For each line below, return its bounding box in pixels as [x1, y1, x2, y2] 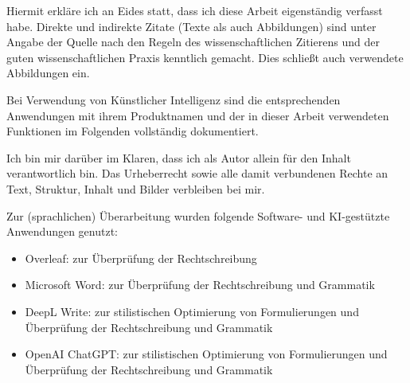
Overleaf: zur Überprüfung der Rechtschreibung [25, 249, 257, 266]
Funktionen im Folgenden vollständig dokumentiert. [6, 123, 259, 139]
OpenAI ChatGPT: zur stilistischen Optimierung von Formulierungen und [25, 346, 388, 362]
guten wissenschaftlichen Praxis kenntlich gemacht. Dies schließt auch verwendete [6, 49, 404, 65]
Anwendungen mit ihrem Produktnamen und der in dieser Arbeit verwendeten [6, 107, 389, 123]
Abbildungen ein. [6, 64, 90, 81]
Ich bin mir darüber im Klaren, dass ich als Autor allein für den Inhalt [6, 149, 351, 166]
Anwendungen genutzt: [6, 223, 119, 240]
